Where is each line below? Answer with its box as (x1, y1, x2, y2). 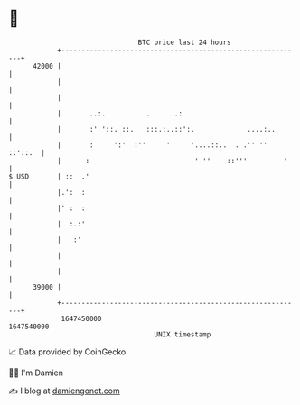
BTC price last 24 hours (137, 38, 231, 47)
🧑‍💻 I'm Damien (8, 367, 64, 378)
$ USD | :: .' (8, 171, 90, 181)
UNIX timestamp (154, 329, 211, 339)
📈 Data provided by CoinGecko (8, 346, 127, 357)
